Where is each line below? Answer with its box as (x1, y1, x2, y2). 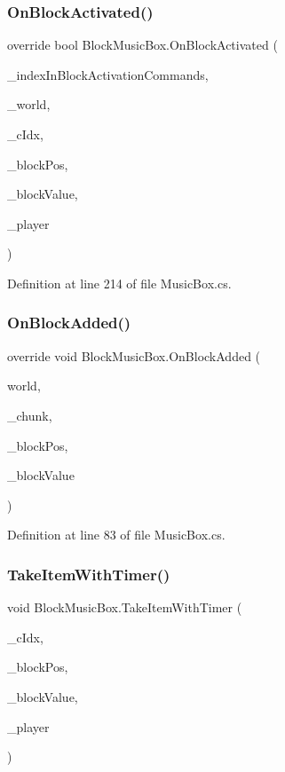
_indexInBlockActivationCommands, (7, 65, 209, 83)
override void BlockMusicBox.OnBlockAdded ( (7, 346, 261, 365)
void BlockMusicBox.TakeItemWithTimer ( (7, 598, 242, 617)
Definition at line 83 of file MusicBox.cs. (7, 525, 226, 544)
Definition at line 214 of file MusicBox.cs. (7, 273, 232, 292)
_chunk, (7, 406, 52, 424)
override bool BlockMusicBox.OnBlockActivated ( (7, 35, 278, 54)
